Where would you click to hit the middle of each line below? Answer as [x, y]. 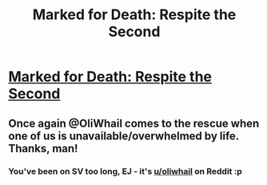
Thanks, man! [43, 149]
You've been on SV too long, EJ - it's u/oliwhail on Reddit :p [125, 171]
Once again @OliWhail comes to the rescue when [134, 123]
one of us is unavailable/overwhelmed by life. [124, 136]
